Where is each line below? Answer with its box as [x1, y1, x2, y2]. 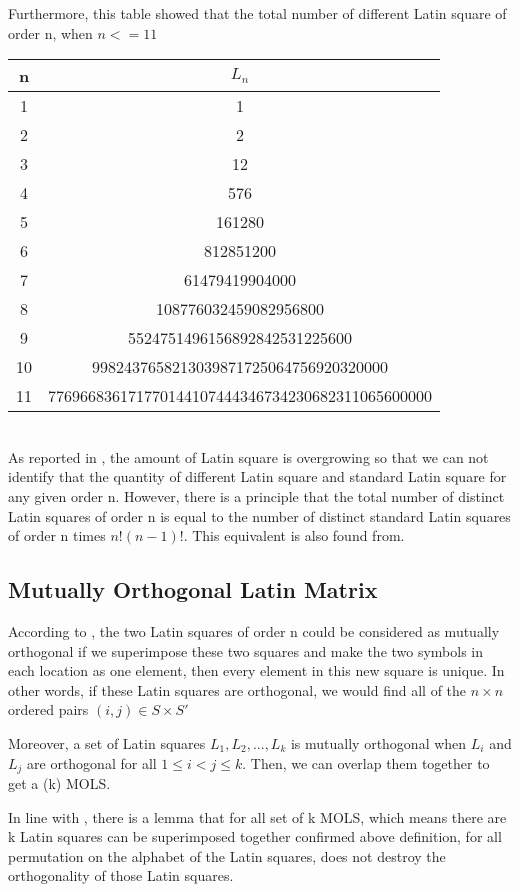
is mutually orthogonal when [290, 732, 467, 753]
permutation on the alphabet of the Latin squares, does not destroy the [8, 845, 446, 866]
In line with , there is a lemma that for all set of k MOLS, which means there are [8, 806, 507, 827]
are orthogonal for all [27, 752, 157, 773]
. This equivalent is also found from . [183, 525, 405, 546]
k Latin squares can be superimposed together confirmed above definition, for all [8, 826, 502, 847]
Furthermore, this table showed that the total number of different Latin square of [8, 3, 507, 23]
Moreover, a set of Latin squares [8, 732, 206, 753]
